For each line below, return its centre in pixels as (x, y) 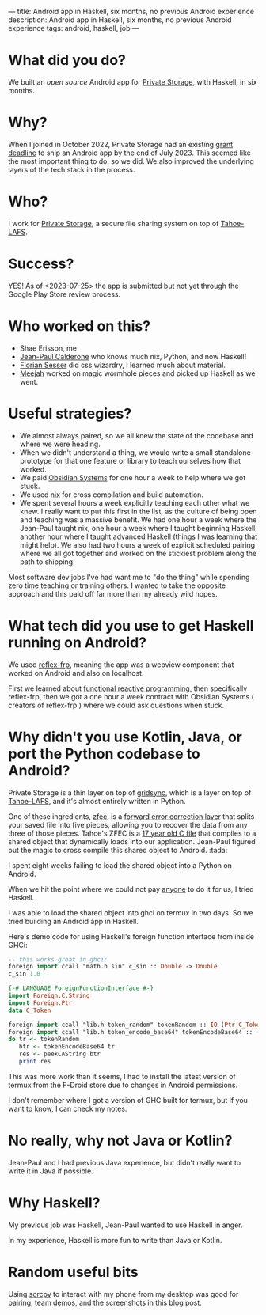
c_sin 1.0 (25, 974)
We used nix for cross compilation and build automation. (112, 495)
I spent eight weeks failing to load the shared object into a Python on (120, 865)
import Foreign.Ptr (40, 1003)
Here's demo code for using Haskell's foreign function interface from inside (131, 936)
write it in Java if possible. (51, 1171)
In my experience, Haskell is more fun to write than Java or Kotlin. (115, 1240)
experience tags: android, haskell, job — (74, 28)
